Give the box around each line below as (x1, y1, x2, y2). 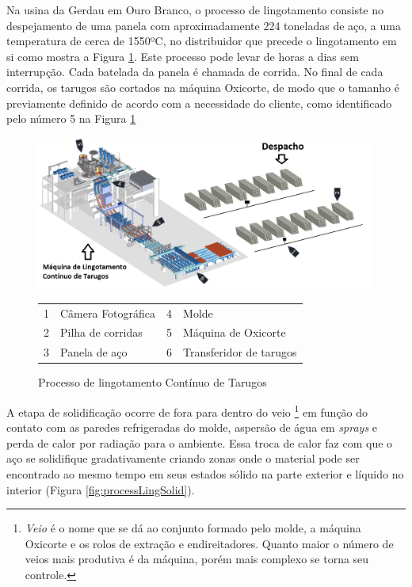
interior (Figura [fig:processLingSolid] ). (6, 481, 195, 497)
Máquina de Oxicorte (183, 324, 286, 341)
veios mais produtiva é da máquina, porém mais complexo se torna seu (25, 551, 369, 567)
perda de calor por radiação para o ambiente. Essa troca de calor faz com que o (6, 434, 393, 451)
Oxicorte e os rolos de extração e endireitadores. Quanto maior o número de (25, 535, 394, 551)
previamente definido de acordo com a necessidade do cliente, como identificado (6, 94, 392, 111)
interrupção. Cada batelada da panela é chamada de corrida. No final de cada (6, 63, 383, 80)
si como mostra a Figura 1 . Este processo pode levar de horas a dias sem (6, 48, 359, 64)
